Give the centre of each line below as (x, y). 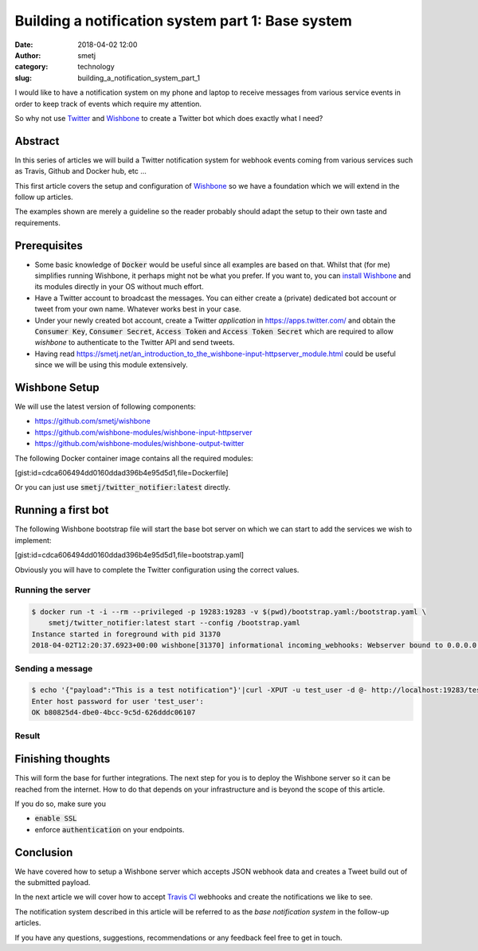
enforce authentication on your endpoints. (110, 829)
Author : (28, 55)
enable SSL (56, 819)
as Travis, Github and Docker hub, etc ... (81, 171)
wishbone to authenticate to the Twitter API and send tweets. (135, 342)
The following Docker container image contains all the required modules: (134, 458)
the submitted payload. (53, 883)
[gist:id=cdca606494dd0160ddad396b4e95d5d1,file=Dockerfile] (121, 473)
